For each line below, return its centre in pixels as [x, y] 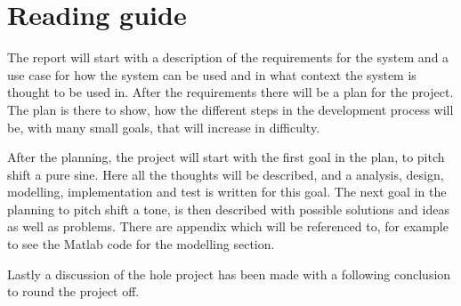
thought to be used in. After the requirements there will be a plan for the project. [230, 92]
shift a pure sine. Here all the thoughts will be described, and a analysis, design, [226, 174]
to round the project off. [73, 291]
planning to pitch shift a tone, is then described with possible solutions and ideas [228, 209]
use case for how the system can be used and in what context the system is [212, 74]
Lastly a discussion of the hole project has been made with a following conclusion [229, 274]
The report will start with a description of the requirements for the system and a [228, 57]
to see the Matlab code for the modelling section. [141, 244]
